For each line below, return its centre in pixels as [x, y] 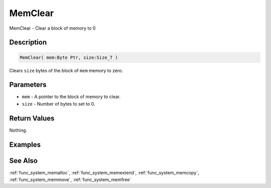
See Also [23, 161]
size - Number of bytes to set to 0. [58, 104]
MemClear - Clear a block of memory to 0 [52, 28]
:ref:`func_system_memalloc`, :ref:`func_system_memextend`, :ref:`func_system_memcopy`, [104, 172]
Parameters [28, 85]
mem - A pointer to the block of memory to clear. [71, 97]
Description [28, 42]
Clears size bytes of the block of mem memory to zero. [66, 70]
